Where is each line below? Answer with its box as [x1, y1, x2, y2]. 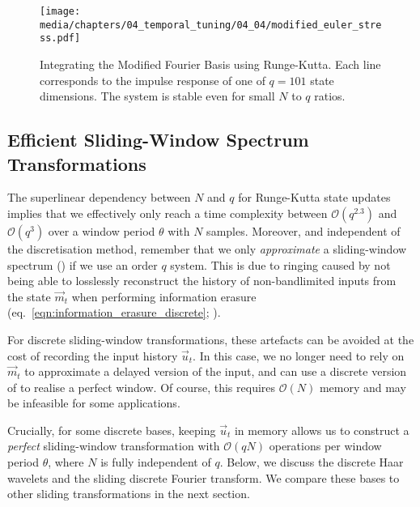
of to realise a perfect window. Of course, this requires [7, 378, 276, 395]
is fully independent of [100, 454, 211, 471]
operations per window [269, 437, 382, 454]
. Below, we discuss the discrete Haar [219, 454, 404, 471]
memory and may [319, 378, 406, 395]
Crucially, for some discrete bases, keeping [7, 421, 216, 438]
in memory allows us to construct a [234, 421, 409, 438]
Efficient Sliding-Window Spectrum [7, 127, 309, 152]
